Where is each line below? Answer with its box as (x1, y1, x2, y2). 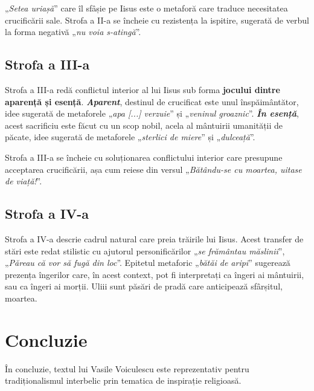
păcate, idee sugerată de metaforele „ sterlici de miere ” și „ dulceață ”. (5, 131, 255, 143)
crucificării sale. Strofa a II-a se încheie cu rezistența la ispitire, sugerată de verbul (5, 13, 309, 26)
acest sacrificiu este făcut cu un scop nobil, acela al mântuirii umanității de (5, 118, 283, 131)
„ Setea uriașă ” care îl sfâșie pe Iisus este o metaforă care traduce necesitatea (5, 2, 288, 14)
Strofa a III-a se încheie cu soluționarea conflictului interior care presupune (5, 150, 283, 163)
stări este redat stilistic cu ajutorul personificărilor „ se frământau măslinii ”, (5, 244, 285, 257)
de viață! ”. (5, 175, 42, 187)
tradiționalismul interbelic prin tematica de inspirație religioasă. (5, 374, 242, 387)
